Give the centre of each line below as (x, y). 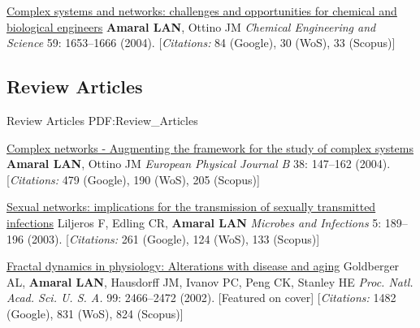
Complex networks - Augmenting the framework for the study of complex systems (210, 147)
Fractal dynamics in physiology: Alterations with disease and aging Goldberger (203, 266)
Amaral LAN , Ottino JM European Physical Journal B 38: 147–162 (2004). (199, 164)
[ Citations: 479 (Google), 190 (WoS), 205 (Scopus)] (133, 179)
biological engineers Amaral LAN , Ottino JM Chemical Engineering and (191, 26)
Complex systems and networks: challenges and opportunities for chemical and (202, 11)
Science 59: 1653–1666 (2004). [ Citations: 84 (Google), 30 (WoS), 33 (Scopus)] (201, 43)
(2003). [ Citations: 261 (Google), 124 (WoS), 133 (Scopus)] (173, 238)
